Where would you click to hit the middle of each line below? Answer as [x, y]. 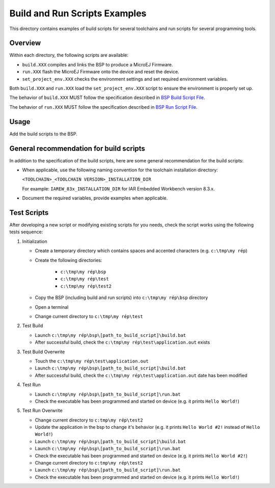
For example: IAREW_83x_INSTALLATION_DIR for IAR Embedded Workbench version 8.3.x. [118, 188]
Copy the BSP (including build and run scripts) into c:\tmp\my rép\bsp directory [121, 298]
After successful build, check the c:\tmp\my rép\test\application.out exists [122, 343]
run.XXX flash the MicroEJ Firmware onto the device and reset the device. [101, 72]
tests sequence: [26, 232]
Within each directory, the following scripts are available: [69, 55]
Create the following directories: [69, 260]
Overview [25, 43]
